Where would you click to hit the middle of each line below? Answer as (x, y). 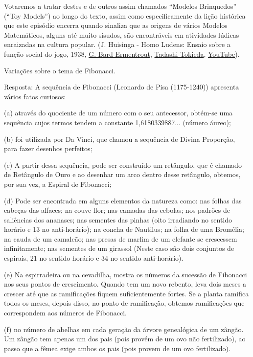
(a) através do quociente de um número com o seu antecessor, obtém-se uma (118, 113)
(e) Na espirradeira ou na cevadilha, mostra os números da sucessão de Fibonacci (126, 274)
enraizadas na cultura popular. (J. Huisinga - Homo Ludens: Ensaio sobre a (117, 44)
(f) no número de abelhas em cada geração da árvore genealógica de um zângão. (124, 329)
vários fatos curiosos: (35, 96)
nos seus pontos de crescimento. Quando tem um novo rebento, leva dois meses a (125, 284)
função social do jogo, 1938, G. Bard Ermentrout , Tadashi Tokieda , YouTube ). (122, 54)
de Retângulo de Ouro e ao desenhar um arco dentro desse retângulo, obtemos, (122, 174)
